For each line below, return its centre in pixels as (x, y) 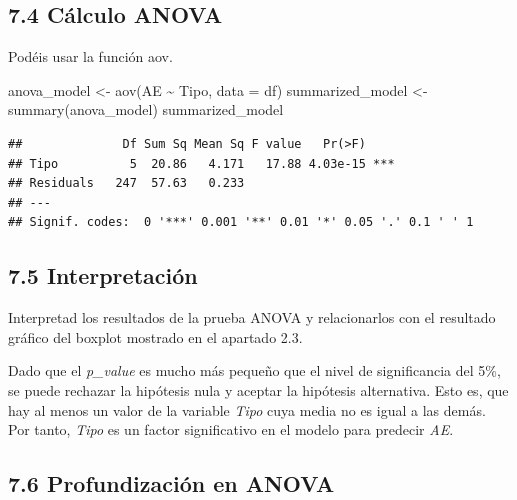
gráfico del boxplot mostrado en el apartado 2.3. (155, 336)
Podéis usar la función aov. (90, 56)
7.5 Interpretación (103, 275)
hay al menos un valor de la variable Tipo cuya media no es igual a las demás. (247, 409)
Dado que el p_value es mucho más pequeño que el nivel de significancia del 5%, (254, 370)
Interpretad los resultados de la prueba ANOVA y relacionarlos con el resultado (252, 317)
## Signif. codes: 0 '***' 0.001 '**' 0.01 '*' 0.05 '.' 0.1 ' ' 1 (241, 222)
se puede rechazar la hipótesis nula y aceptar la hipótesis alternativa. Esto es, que (258, 389)
